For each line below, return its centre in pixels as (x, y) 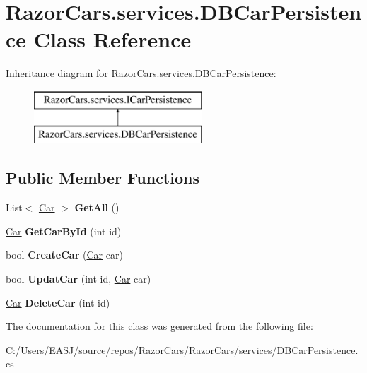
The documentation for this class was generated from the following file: (159, 326)
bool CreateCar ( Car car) (64, 255)
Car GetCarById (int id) (64, 231)
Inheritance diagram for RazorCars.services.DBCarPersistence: (141, 73)
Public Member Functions (103, 178)
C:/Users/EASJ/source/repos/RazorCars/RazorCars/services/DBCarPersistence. (182, 349)
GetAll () (97, 207)
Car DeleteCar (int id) (58, 302)
